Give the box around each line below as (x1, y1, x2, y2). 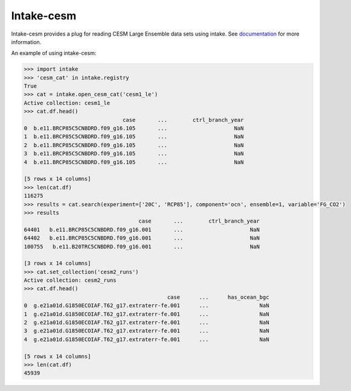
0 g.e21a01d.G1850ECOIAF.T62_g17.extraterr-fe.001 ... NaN (24, 302, 269, 309)
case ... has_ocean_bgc (167, 293, 269, 300)
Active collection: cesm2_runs (24, 277, 117, 284)
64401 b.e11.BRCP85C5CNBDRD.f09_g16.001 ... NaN (24, 226, 260, 233)
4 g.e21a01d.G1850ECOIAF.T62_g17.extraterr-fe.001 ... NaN (24, 335, 269, 343)
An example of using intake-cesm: (11, 49, 97, 57)
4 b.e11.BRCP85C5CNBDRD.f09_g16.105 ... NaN (24, 159, 244, 165)
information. (11, 38, 42, 45)
